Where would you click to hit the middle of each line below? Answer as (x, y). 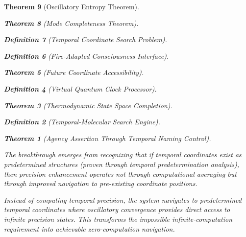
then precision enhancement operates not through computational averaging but (120, 174)
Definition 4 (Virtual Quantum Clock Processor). (80, 88)
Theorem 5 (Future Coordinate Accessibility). (74, 72)
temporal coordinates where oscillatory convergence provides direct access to (117, 209)
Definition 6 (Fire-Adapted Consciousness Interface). (86, 56)
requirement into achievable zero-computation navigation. (89, 228)
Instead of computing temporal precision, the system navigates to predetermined (123, 200)
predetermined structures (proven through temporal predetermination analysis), (122, 164)
